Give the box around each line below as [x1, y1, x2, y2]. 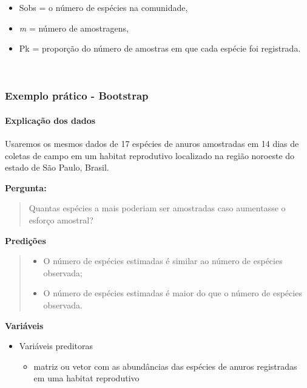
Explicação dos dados [5, 114, 96, 126]
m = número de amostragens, [19, 21, 129, 34]
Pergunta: [5, 181, 47, 194]
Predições [5, 234, 46, 247]
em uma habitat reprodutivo [33, 372, 140, 384]
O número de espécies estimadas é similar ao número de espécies [43, 254, 283, 267]
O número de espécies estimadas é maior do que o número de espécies [43, 287, 302, 299]
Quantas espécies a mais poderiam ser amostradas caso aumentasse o [29, 202, 286, 214]
